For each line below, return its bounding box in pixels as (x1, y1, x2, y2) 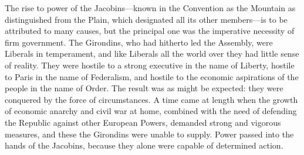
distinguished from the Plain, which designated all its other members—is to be (5, 13, 288, 25)
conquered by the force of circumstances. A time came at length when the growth (5, 93, 298, 105)
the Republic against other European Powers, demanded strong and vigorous (5, 116, 281, 128)
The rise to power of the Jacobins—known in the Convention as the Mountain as (5, 2, 296, 13)
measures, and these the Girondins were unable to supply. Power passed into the (5, 128, 294, 140)
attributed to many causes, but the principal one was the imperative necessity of (5, 25, 295, 37)
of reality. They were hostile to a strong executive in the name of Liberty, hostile (5, 58, 295, 71)
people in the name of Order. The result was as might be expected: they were (5, 82, 283, 94)
